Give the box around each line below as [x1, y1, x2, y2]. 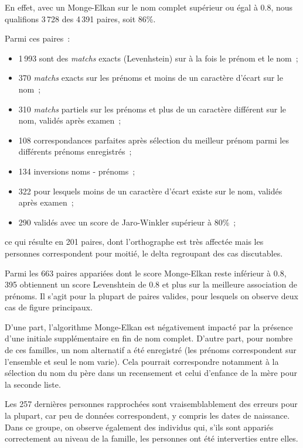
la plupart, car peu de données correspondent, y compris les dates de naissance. [5, 409, 290, 422]
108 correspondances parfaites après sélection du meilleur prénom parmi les [18, 134, 289, 146]
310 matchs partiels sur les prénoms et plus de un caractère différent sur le [18, 102, 287, 115]
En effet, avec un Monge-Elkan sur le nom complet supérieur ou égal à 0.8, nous [5, 1, 293, 13]
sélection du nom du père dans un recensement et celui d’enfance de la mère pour [5, 367, 297, 379]
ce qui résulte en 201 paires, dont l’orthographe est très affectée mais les [5, 235, 264, 248]
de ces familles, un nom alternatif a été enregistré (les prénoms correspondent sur [5, 344, 297, 356]
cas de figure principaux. [5, 301, 93, 313]
